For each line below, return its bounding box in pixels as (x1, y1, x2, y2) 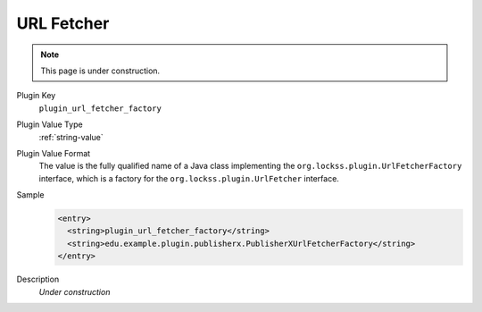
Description (16, 274, 60, 285)
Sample (16, 190, 45, 200)
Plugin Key (16, 90, 56, 101)
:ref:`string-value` (38, 131, 104, 142)
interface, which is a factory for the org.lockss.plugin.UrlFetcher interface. (38, 173, 339, 183)
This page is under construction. (40, 65, 161, 76)
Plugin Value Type (16, 119, 84, 130)
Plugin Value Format (16, 148, 91, 158)
